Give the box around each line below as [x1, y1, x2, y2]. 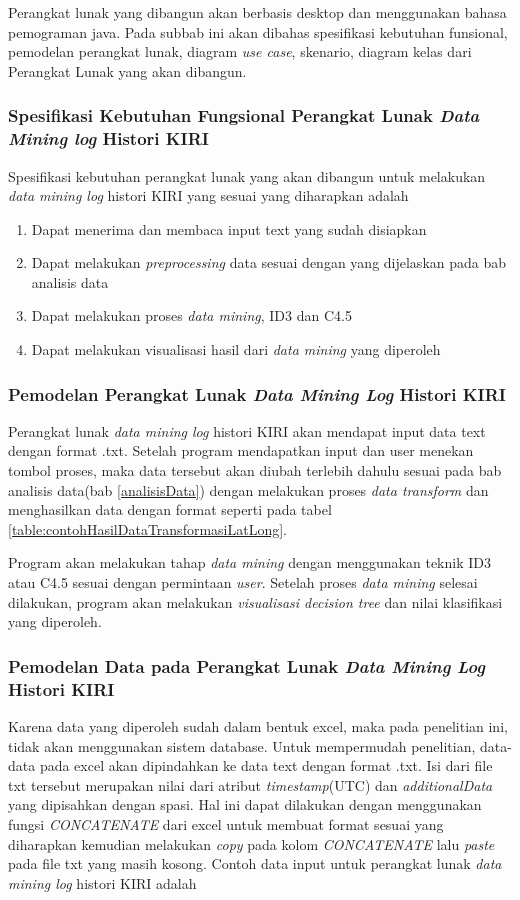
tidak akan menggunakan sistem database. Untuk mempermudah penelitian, [8, 735, 476, 756]
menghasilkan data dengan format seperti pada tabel [8, 499, 332, 520]
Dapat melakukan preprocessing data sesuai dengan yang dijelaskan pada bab [31, 252, 507, 273]
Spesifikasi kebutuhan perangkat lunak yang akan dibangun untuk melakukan [8, 165, 486, 186]
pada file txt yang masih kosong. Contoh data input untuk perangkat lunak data [8, 853, 502, 874]
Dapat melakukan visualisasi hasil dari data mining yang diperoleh [31, 339, 441, 360]
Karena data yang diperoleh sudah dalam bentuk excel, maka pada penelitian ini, [8, 715, 508, 736]
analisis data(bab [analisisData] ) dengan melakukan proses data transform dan [8, 479, 489, 500]
